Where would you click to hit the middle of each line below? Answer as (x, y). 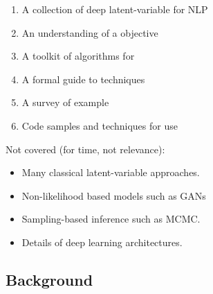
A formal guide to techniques (83, 79)
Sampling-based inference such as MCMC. (111, 219)
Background (49, 279)
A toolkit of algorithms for (78, 56)
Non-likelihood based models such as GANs (114, 195)
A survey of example (65, 102)
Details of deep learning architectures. (102, 242)
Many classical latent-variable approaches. (111, 172)
